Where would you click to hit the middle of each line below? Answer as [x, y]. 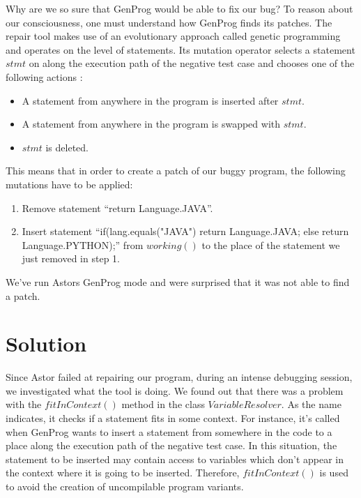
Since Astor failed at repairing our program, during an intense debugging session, [179, 377]
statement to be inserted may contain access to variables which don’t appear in [175, 459]
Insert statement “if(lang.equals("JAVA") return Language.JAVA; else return [185, 231]
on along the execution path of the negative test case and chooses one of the [192, 63]
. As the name [311, 404]
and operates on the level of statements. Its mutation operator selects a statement [180, 49]
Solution [46, 344]
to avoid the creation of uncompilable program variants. [125, 486]
